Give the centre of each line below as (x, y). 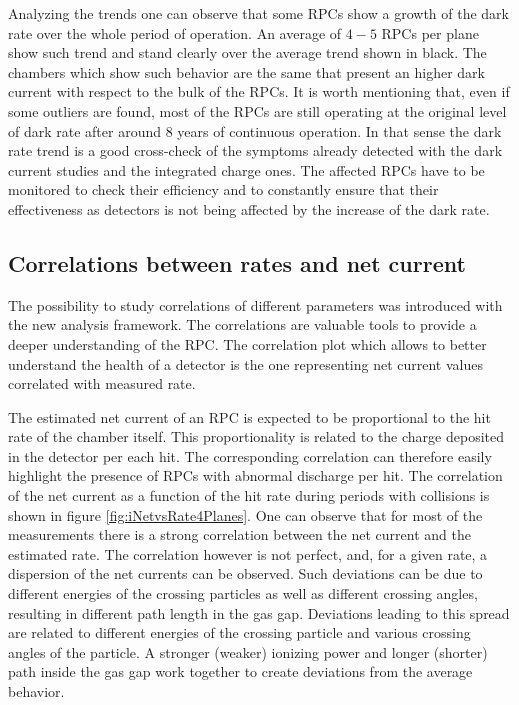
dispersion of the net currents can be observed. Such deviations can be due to (245, 573)
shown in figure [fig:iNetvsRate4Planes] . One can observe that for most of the (245, 514)
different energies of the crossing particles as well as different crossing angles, (243, 593)
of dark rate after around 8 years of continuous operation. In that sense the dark (255, 130)
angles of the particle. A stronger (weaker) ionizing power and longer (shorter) (248, 651)
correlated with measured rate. (102, 383)
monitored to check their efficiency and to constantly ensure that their (223, 189)
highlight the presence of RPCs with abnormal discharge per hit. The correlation (255, 475)
